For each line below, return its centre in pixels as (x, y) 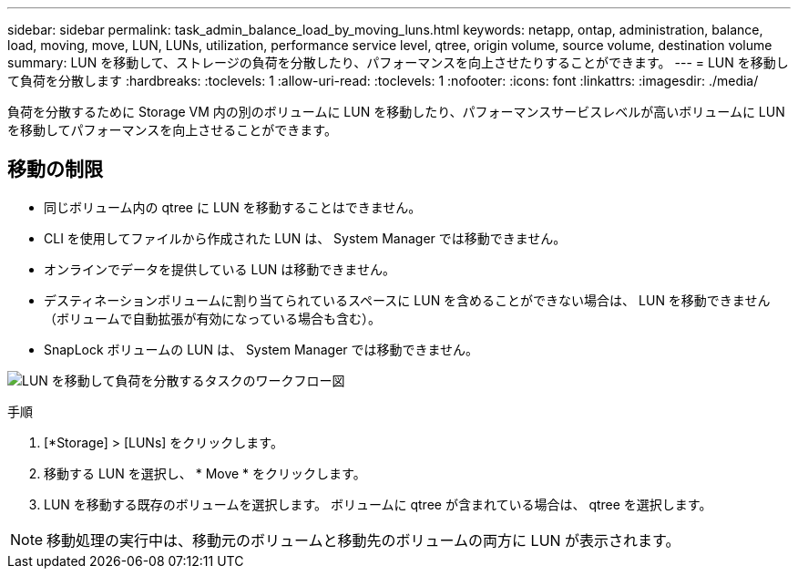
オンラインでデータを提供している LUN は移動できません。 (220, 269)
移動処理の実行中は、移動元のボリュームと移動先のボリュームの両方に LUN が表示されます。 (363, 540)
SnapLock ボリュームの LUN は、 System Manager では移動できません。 (261, 349)
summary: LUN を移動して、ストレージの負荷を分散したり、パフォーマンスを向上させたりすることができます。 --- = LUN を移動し (398, 62)
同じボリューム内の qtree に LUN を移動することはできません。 (233, 207)
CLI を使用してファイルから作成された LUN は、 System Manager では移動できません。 (305, 238)
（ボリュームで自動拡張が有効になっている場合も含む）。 (212, 318)
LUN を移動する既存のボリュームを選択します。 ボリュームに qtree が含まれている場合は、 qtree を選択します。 (378, 504)
